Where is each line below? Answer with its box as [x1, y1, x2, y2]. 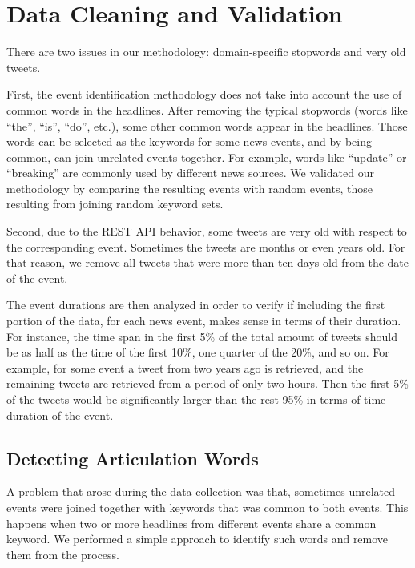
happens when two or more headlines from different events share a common [6, 514, 377, 531]
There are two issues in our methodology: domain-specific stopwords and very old [6, 43, 406, 60]
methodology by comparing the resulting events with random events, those [6, 179, 373, 196]
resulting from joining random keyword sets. [6, 195, 224, 212]
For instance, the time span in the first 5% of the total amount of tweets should [6, 328, 397, 344]
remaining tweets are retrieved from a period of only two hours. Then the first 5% [6, 375, 409, 392]
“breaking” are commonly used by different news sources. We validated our [6, 164, 374, 181]
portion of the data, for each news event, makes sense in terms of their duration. [6, 312, 401, 329]
